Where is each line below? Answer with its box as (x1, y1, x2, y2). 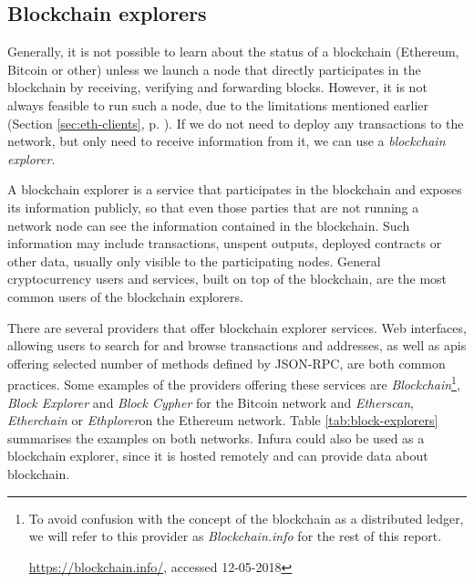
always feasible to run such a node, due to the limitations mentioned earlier (7, 95, 429, 114)
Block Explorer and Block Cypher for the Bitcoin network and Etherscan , (7, 392, 414, 411)
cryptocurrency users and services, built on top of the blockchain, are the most (7, 269, 448, 288)
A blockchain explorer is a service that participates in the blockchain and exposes (7, 180, 462, 199)
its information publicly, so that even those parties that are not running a (7, 197, 419, 216)
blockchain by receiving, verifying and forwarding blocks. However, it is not (7, 78, 428, 97)
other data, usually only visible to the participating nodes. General (7, 251, 381, 270)
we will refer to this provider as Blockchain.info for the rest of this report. (28, 526, 442, 546)
